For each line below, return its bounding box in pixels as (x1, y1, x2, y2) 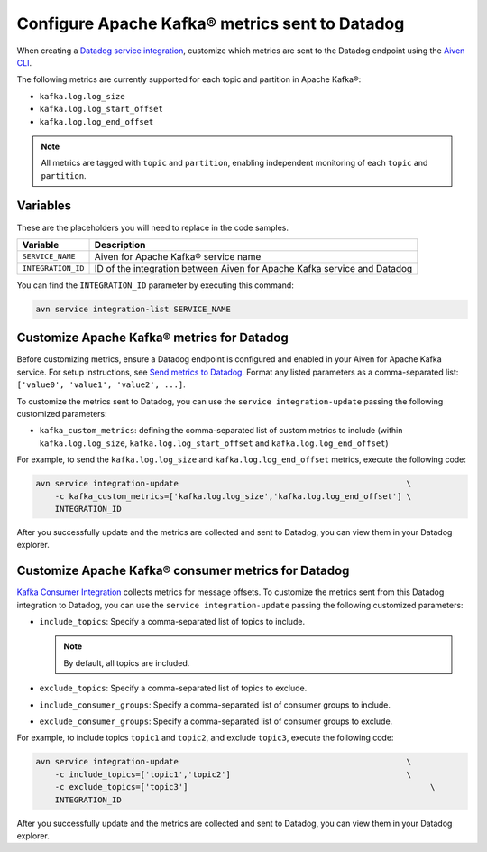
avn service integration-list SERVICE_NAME (35, 303, 232, 314)
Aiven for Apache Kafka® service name (94, 250, 262, 263)
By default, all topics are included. (63, 657, 190, 668)
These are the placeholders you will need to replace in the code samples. (16, 222, 289, 233)
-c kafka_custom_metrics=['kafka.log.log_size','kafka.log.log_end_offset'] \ (54, 491, 412, 501)
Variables (16, 199, 72, 214)
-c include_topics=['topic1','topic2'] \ (54, 769, 412, 780)
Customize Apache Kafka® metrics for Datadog (16, 330, 289, 346)
